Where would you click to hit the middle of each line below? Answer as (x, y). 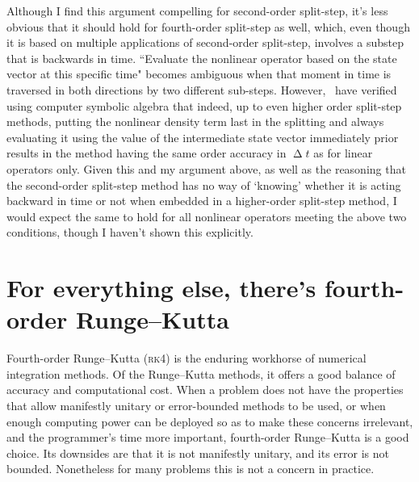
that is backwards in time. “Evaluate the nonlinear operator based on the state (202, 58)
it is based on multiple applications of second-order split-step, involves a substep (205, 42)
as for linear (343, 153)
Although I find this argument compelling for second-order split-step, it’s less (197, 10)
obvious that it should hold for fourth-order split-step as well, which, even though (208, 26)
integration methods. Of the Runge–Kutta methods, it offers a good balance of (201, 373)
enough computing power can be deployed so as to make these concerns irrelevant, (210, 421)
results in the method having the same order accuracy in (147, 153)
